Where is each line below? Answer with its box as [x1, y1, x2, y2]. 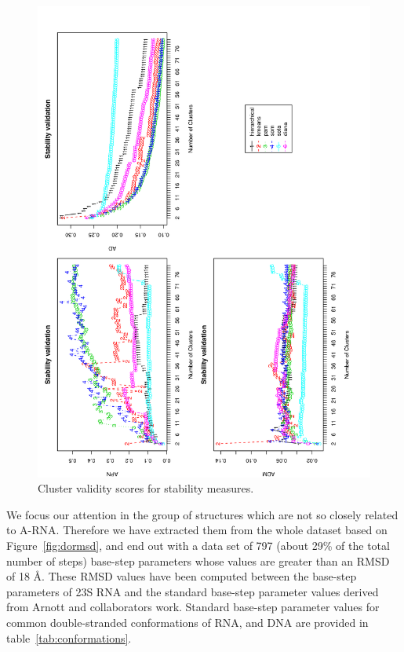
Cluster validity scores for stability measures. [38, 480, 254, 496]
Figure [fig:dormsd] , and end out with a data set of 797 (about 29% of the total [6, 537, 390, 554]
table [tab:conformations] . [6, 629, 132, 646]
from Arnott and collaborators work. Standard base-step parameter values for [6, 599, 380, 615]
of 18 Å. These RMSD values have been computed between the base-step [6, 568, 357, 584]
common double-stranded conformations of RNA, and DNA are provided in [6, 614, 369, 631]
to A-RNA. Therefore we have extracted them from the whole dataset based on [6, 522, 388, 538]
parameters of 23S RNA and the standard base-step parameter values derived [6, 583, 379, 599]
